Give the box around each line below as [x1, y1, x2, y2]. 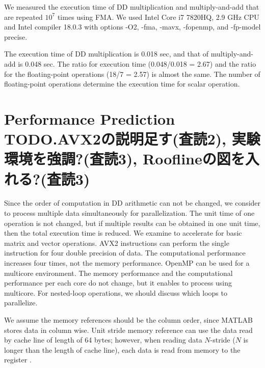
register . [4, 354, 32, 365]
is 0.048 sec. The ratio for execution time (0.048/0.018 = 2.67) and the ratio [18, 58, 256, 69]
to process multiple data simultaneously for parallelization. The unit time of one [4, 208, 255, 218]
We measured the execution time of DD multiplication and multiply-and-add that [4, 2, 259, 12]
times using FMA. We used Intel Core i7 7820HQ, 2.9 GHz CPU [57, 11, 259, 22]
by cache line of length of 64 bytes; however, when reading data [4, 334, 202, 345]
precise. [4, 31, 28, 42]
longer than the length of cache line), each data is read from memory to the [4, 344, 241, 355]
